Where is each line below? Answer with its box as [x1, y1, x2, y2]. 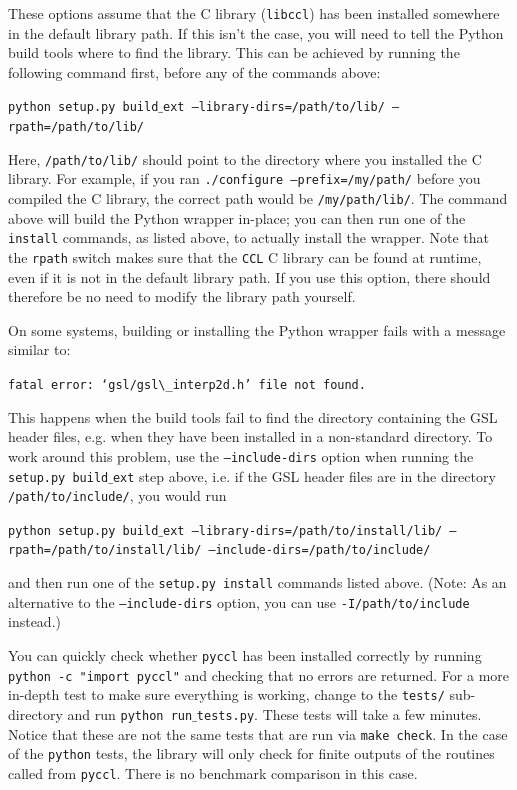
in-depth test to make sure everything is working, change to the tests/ [8, 684, 445, 705]
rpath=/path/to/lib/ [8, 120, 145, 135]
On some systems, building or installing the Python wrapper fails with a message [8, 319, 506, 340]
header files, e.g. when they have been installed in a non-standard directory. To [8, 426, 493, 447]
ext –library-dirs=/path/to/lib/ [163, 100, 385, 115]
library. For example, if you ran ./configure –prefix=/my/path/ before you [8, 168, 481, 189]
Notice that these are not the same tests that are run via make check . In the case [8, 723, 508, 744]
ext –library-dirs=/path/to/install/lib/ [163, 523, 443, 538]
